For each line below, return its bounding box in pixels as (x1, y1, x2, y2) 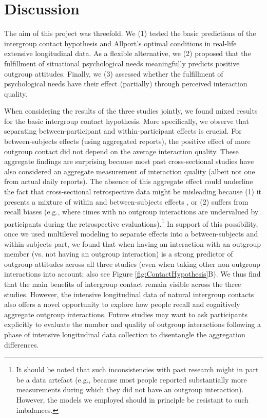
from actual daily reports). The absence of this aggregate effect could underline (4, 176, 253, 187)
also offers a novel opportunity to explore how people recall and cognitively (4, 299, 240, 310)
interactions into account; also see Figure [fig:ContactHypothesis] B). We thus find (4, 268, 261, 279)
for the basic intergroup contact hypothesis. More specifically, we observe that (4, 115, 249, 126)
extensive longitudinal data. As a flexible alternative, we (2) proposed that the (4, 48, 251, 59)
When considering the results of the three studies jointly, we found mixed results (4, 105, 258, 116)
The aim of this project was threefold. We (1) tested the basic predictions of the (4, 28, 256, 39)
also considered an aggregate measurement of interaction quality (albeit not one (4, 166, 255, 176)
